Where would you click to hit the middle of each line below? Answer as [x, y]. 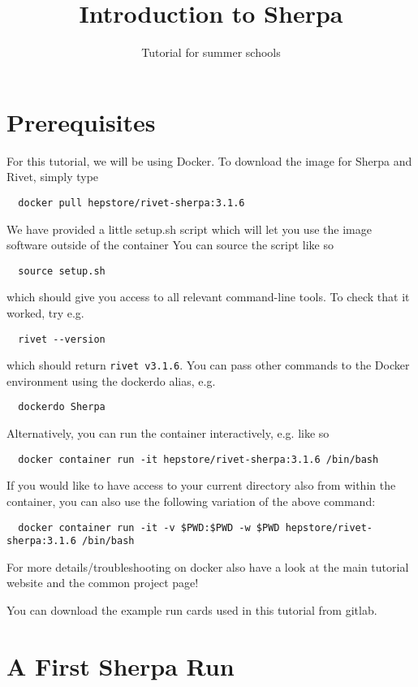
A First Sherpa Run [121, 665]
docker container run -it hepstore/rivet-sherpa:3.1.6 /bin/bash [198, 459]
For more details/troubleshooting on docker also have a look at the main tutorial [208, 566]
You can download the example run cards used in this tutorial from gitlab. [192, 610]
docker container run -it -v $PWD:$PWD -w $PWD [149, 527]
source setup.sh [62, 271]
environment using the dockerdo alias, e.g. [111, 380]
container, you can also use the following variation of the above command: [191, 501]
